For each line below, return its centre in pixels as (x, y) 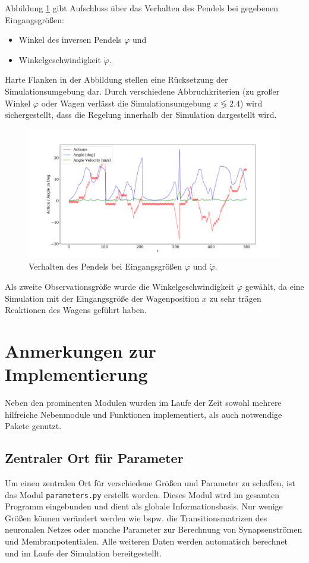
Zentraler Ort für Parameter (94, 458)
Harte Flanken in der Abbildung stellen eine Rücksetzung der (116, 79)
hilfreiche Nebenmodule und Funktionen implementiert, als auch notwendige (144, 414)
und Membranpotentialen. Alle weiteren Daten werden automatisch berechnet (146, 541)
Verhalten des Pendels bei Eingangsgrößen (105, 266)
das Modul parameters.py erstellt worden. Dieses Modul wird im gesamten (142, 494)
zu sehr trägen (235, 298)
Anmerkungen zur (81, 350)
